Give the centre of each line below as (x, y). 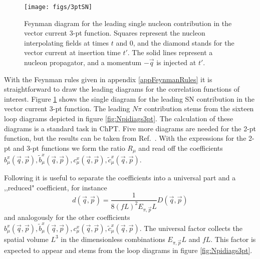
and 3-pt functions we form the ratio (69, 148)
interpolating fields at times (66, 42)
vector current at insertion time (72, 52)
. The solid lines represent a (170, 52)
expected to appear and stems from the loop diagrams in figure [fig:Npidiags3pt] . (128, 250)
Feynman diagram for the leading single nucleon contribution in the (128, 23)
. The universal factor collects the (191, 228)
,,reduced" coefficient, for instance (56, 187)
